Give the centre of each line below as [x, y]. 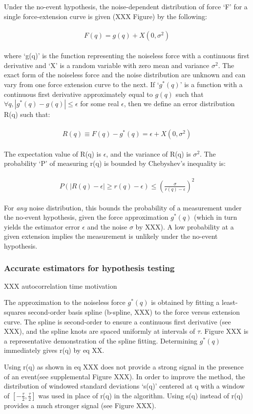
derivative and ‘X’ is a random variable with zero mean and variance [107, 65]
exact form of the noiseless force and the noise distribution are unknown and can [125, 75]
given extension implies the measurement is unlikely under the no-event [111, 236]
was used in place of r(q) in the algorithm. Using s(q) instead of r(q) [141, 395]
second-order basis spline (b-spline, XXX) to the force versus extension [134, 312]
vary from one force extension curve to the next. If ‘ [82, 84]
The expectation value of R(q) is [53, 153]
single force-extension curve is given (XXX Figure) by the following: [105, 16]
